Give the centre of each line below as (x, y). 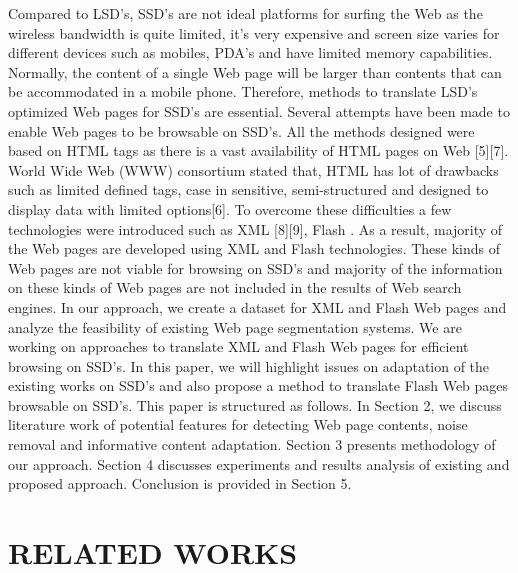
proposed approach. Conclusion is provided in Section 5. (180, 483)
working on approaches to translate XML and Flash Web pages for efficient (238, 346)
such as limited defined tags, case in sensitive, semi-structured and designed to (248, 189)
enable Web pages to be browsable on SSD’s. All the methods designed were (241, 130)
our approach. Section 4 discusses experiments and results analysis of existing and (259, 463)
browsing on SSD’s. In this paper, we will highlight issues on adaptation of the (249, 365)
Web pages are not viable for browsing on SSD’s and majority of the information (255, 267)
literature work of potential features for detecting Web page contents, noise (238, 424)
